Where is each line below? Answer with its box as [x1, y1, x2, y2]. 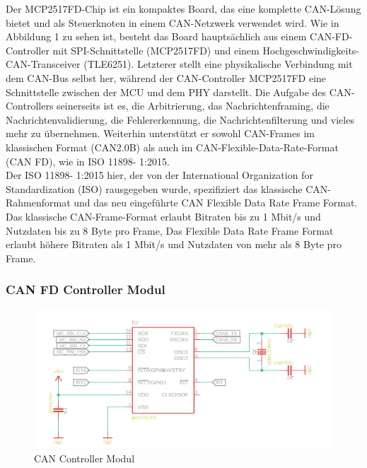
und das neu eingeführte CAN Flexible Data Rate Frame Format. [74, 195, 358, 210]
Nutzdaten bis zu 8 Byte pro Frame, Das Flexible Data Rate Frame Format [6, 223, 334, 238]
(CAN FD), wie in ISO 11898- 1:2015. [6, 153, 170, 168]
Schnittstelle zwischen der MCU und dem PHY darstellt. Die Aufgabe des [6, 84, 327, 99]
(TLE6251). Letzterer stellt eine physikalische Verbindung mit [83, 57, 353, 71]
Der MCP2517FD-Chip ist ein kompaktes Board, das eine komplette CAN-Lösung [6, 1, 361, 16]
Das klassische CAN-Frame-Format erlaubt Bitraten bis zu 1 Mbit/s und [6, 209, 321, 223]
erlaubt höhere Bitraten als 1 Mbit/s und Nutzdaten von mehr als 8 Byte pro [6, 237, 342, 252]
